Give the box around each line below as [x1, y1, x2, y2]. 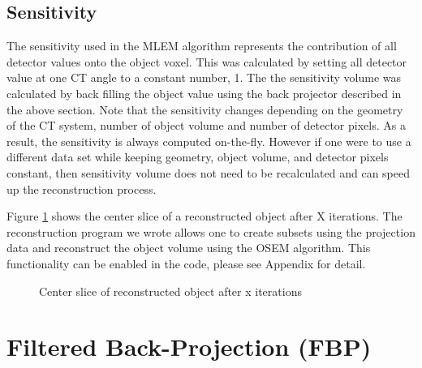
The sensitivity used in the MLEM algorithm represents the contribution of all [6, 37, 397, 54]
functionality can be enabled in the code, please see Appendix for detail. [6, 255, 366, 272]
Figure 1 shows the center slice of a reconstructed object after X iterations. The [6, 208, 403, 225]
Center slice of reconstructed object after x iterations [39, 282, 302, 299]
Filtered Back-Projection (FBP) [6, 330, 372, 363]
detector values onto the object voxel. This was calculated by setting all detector [6, 53, 407, 70]
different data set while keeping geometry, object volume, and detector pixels [6, 148, 389, 165]
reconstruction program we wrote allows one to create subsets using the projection [6, 223, 416, 240]
